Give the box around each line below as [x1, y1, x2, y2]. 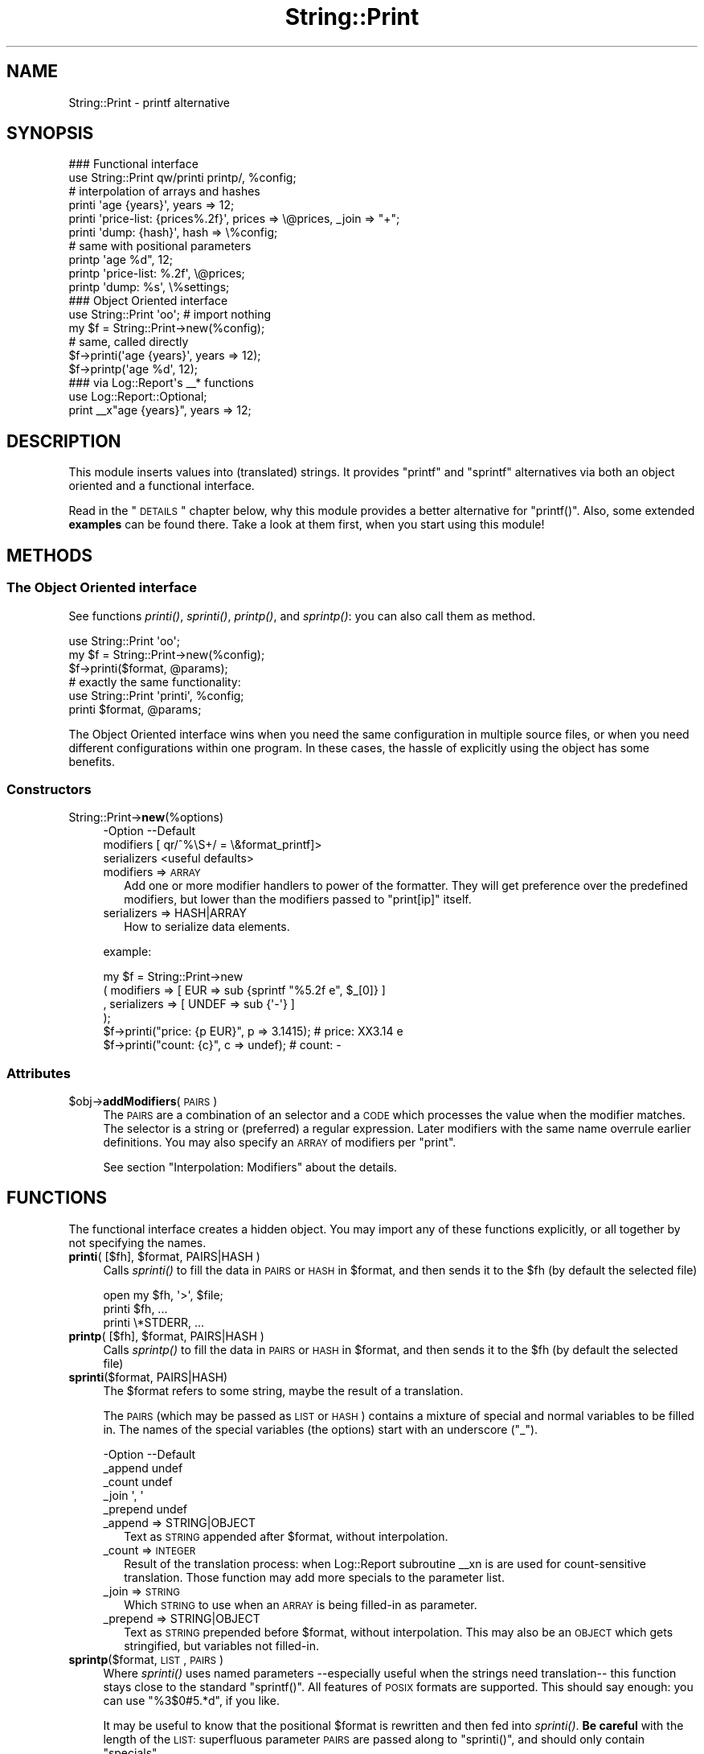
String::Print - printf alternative [68, 95, 230, 109]
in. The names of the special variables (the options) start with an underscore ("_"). [103, 1422, 538, 1436]
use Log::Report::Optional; [68, 389, 207, 404]
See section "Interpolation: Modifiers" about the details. [103, 1160, 398, 1174]
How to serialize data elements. [124, 920, 290, 934]
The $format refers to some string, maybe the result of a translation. [103, 1383, 464, 1398]
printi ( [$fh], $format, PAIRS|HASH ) [68, 1249, 260, 1263]
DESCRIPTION [6, 430, 121, 451]
